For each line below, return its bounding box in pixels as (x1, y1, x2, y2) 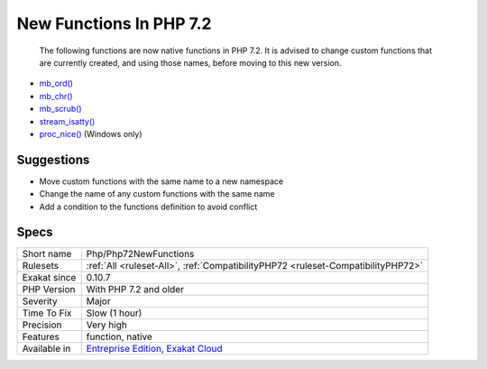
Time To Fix (22, 307, 72, 319)
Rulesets (22, 260, 59, 272)
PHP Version (22, 283, 76, 296)
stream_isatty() (39, 115, 96, 126)
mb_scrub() (39, 104, 82, 115)
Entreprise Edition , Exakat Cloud (86, 343, 223, 355)
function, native (86, 330, 153, 343)
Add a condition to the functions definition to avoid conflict (39, 201, 258, 212)
